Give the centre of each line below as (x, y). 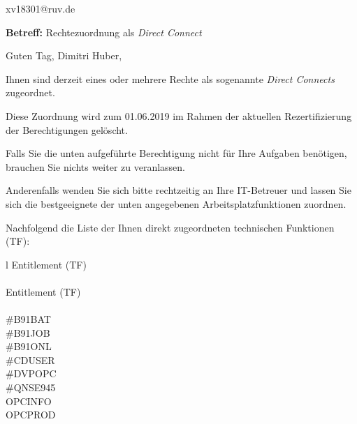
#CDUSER (30, 359)
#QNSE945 (31, 387)
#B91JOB (28, 332)
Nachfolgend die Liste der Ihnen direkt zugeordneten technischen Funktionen (170, 227)
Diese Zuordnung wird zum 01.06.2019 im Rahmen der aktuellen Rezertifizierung (179, 115)
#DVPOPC (31, 373)
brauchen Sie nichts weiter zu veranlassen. (95, 166)
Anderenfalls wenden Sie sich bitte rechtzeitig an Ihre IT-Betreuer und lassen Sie (178, 190)
